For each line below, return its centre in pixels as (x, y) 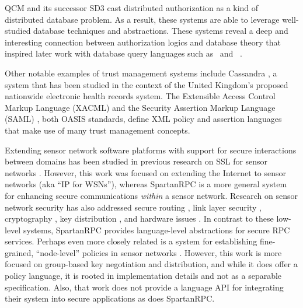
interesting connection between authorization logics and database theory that (143, 42)
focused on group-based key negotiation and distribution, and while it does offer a (151, 264)
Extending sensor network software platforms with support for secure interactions (151, 150)
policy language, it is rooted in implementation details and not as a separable (143, 276)
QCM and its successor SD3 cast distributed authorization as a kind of (132, 8)
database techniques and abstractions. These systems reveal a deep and (161, 31)
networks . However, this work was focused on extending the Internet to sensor (146, 172)
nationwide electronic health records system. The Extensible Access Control (140, 96)
